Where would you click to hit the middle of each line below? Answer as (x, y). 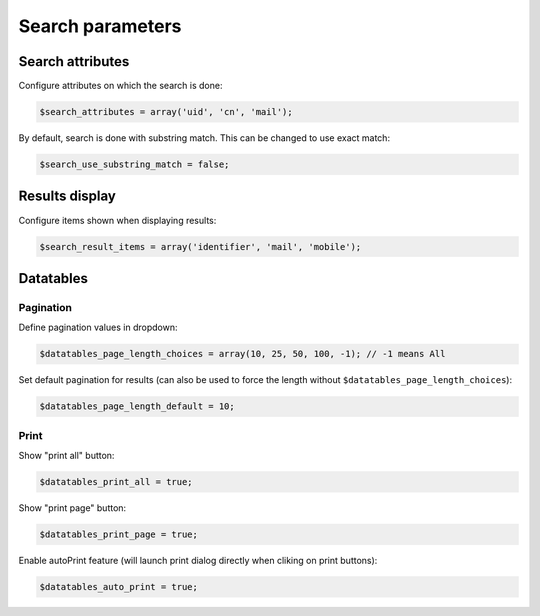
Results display (67, 196)
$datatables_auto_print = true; (119, 586)
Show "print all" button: (66, 455)
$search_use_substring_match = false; (134, 164)
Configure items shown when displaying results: (117, 220)
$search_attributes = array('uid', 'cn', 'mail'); (166, 112)
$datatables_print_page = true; (119, 534)
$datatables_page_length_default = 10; (137, 406)
